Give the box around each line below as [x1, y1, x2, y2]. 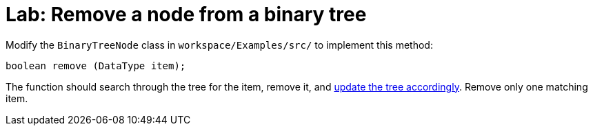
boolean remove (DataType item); [6, 60, 186, 71]
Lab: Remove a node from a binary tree [6, 3, 367, 26]
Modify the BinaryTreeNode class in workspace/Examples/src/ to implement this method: [6, 38, 433, 51]
